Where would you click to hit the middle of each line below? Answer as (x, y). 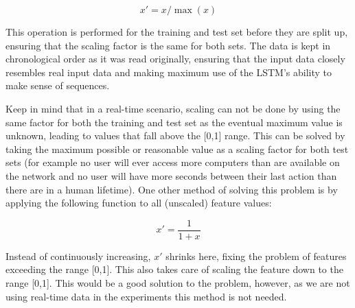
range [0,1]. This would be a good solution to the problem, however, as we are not (178, 282)
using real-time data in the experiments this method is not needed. (146, 296)
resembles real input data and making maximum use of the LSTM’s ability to (169, 72)
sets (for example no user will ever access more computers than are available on (173, 162)
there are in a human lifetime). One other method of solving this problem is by (172, 189)
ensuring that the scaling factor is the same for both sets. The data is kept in (168, 45)
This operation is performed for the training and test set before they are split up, (177, 32)
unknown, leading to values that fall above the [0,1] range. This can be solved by (175, 135)
